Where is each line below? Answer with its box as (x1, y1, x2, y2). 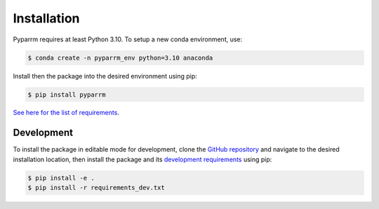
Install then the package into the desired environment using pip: (13, 72, 198, 80)
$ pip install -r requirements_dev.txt (27, 184, 165, 192)
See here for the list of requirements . (13, 109, 119, 117)
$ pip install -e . (27, 174, 95, 182)
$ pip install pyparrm (27, 90, 106, 98)
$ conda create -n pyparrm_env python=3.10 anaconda (27, 53, 213, 62)
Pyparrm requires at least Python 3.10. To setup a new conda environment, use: (13, 35, 243, 43)
